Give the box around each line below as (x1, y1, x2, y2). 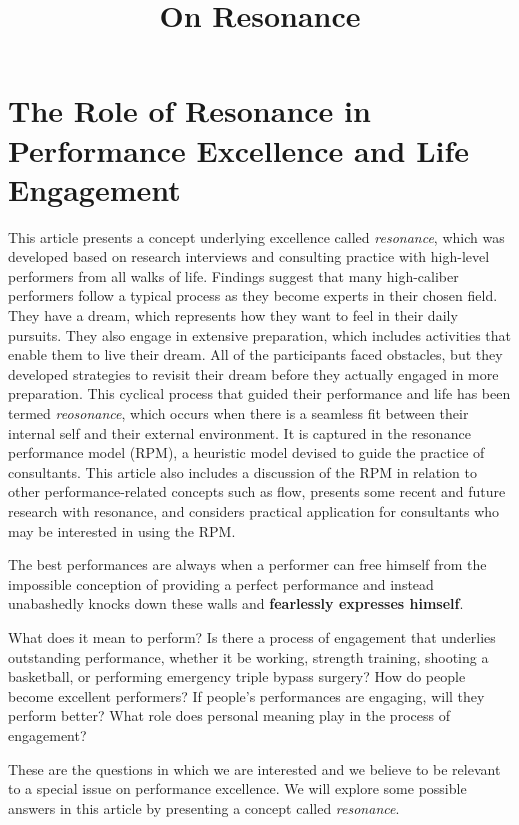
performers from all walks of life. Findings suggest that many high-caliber (8, 265, 459, 286)
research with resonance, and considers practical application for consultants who (8, 501, 500, 521)
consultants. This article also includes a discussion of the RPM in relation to (8, 461, 477, 482)
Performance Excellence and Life (8, 129, 470, 170)
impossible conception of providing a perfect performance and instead (8, 573, 434, 594)
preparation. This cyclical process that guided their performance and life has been (8, 383, 511, 404)
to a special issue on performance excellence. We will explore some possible (8, 778, 467, 799)
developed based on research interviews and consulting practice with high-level (8, 246, 490, 267)
